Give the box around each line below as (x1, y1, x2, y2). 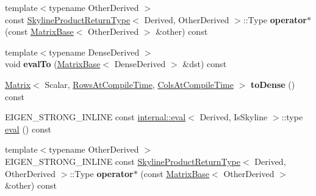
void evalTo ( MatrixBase (5, 57, 101, 70)
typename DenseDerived (49, 45, 140, 58)
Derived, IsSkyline (199, 111, 268, 123)
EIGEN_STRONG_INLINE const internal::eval (5, 111, 186, 123)
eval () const (5, 122, 51, 135)
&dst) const (182, 57, 227, 70)
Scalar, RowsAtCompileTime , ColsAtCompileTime (45, 78, 234, 90)
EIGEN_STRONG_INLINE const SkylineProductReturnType (5, 154, 241, 167)
